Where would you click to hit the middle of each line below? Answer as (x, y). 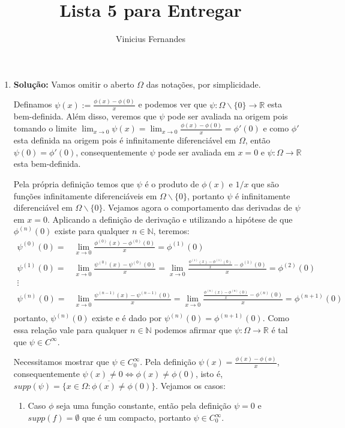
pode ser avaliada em (196, 152)
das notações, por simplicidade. (203, 84)
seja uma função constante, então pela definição (144, 405)
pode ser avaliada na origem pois (228, 116)
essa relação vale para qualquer (70, 329)
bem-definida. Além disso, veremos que (85, 116)
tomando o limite (45, 128)
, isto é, (209, 374)
